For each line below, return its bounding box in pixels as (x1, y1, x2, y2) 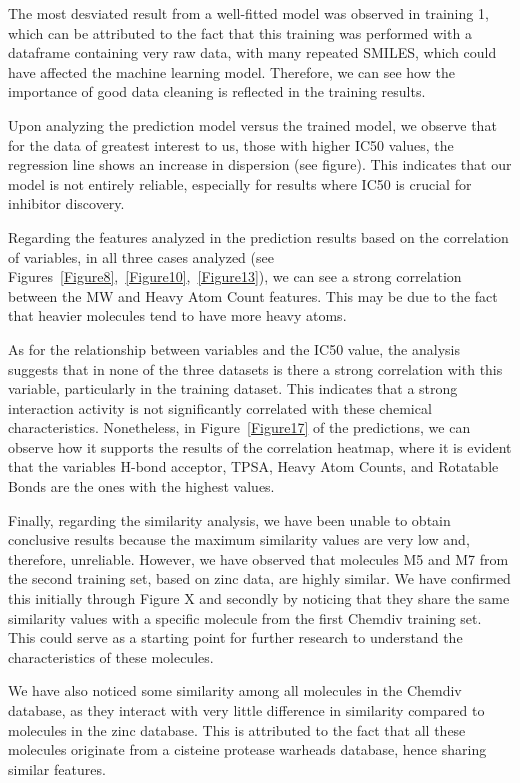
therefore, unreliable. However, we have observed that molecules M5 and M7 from (8, 548, 509, 569)
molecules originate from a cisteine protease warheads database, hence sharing (8, 739, 487, 760)
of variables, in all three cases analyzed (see (8, 246, 274, 267)
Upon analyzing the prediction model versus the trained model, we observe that (8, 114, 497, 135)
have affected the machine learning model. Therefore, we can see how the (8, 61, 455, 82)
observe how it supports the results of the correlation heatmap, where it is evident (8, 436, 512, 457)
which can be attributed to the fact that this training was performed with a (8, 22, 472, 43)
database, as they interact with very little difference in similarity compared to (8, 700, 485, 720)
